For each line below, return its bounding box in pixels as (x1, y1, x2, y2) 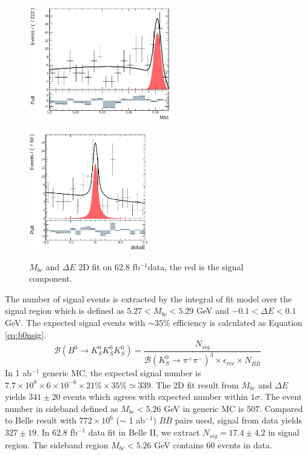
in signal (268, 426, 300, 439)
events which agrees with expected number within (63, 390, 248, 403)
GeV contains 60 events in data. (154, 438, 272, 451)
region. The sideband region (5, 438, 109, 451)
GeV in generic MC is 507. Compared (164, 402, 303, 414)
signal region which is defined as (5, 304, 124, 317)
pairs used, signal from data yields (175, 414, 303, 427)
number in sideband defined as (5, 402, 118, 414)
